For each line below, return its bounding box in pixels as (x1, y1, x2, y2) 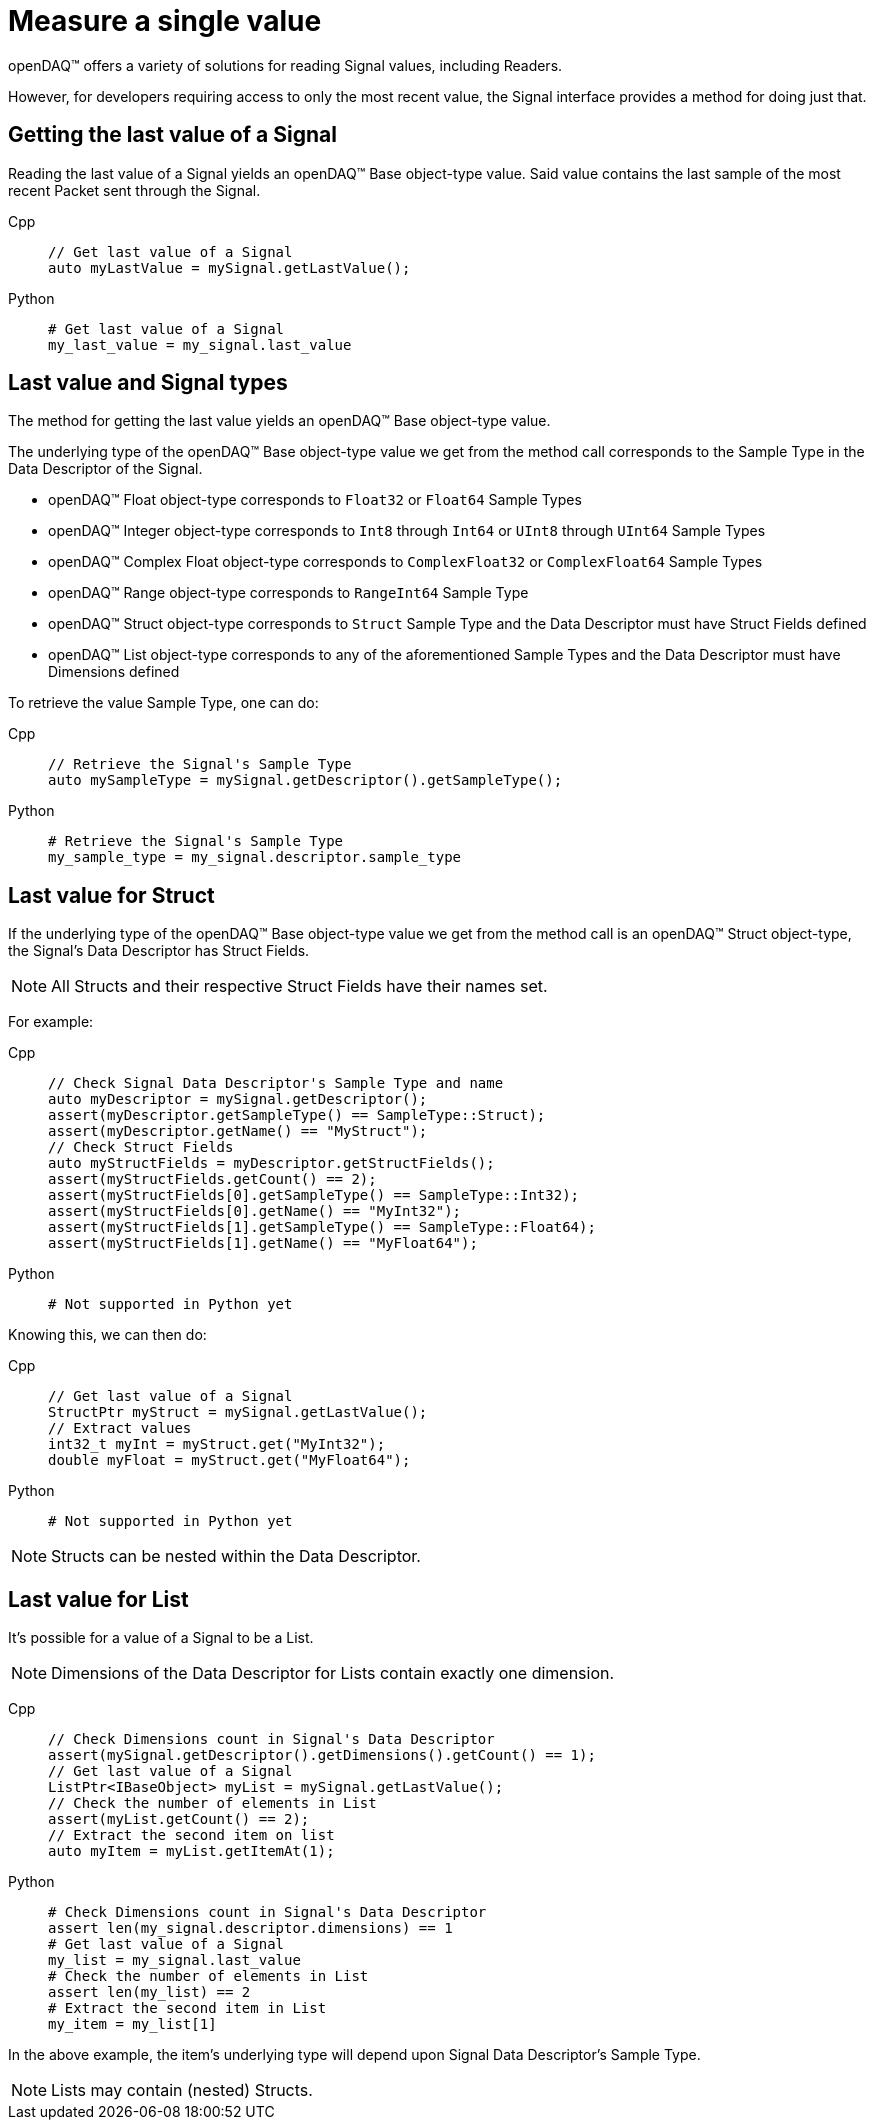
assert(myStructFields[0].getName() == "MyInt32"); (48, 1203, 462, 1220)
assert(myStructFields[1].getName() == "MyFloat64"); (48, 1235, 478, 1252)
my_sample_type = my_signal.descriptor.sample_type (48, 849, 462, 866)
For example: (8, 1013, 94, 1031)
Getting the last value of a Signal (8, 122, 337, 148)
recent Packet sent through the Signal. (8, 181, 261, 199)
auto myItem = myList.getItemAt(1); (48, 1843, 335, 1860)
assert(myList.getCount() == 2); (48, 1811, 310, 1828)
